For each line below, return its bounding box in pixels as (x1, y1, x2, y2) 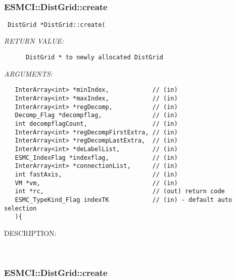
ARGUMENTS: (4, 68, 53, 79)
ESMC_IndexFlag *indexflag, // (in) (15, 154, 178, 161)
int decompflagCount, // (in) (15, 120, 178, 127)
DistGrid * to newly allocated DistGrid (25, 54, 163, 61)
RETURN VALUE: (4, 36, 64, 46)
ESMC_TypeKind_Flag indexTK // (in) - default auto (15, 196, 232, 203)
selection (4, 204, 37, 212)
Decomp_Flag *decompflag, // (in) (15, 112, 178, 119)
